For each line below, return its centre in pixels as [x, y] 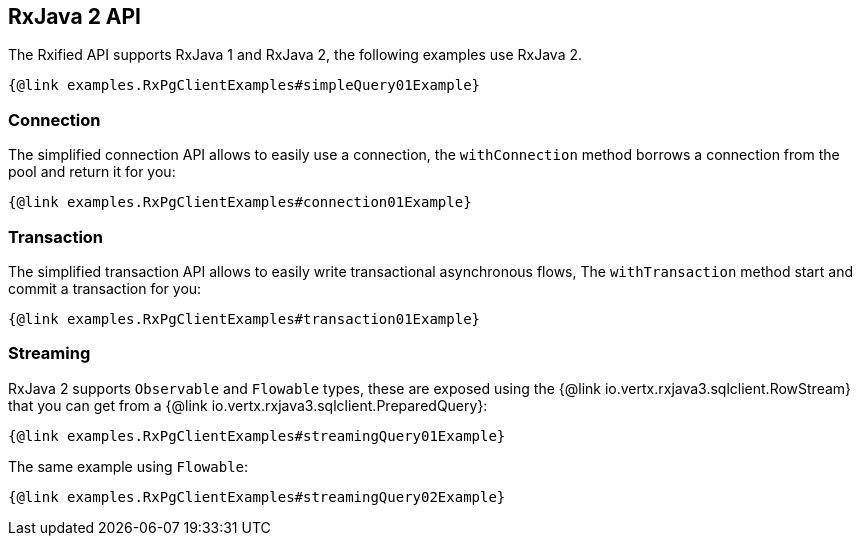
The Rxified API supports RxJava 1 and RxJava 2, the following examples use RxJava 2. [295, 55]
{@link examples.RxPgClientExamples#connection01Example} [240, 202]
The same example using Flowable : [128, 466]
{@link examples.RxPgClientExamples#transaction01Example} [244, 318]
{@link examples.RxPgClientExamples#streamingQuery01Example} [257, 435]
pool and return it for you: [92, 172]
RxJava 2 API [75, 16]
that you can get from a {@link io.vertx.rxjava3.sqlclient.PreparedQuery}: [248, 405]
